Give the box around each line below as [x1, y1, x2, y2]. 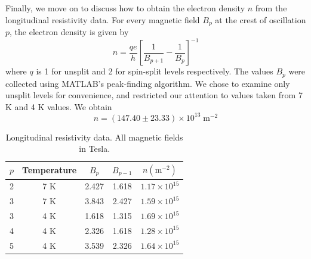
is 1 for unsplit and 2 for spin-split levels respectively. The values [36, 65, 273, 77]
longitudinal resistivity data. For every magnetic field [5, 13, 200, 26]
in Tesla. [79, 142, 110, 155]
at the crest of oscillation [215, 13, 306, 26]
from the [255, 2, 287, 14]
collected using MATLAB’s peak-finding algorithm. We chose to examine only [5, 77, 290, 89]
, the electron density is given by [10, 26, 129, 38]
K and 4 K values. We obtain [5, 100, 112, 113]
